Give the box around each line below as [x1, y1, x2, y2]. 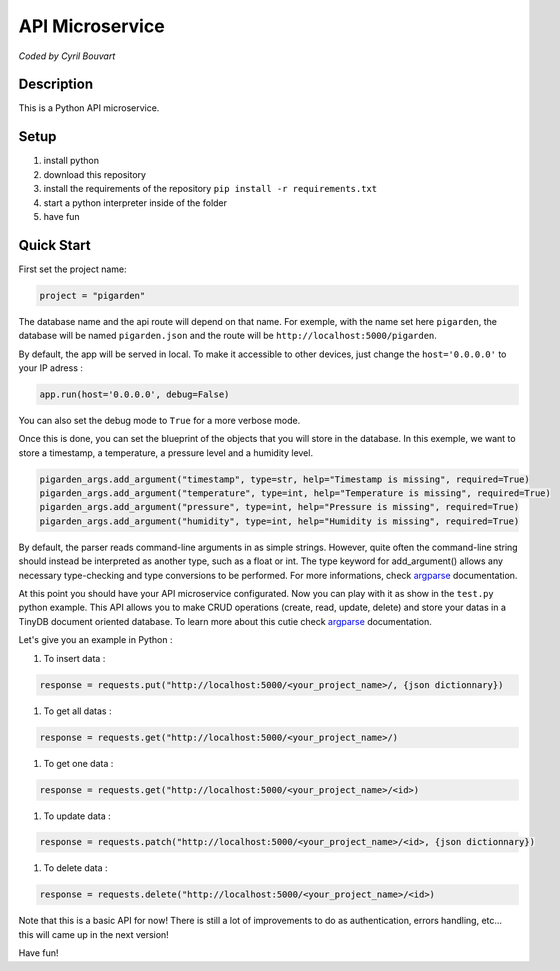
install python [43, 155, 100, 167]
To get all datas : [43, 705, 112, 717]
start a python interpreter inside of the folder [43, 196, 228, 209]
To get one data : [43, 757, 114, 769]
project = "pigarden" [39, 290, 146, 301]
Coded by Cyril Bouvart [18, 50, 116, 62]
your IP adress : [18, 361, 84, 374]
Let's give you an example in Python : [18, 634, 173, 646]
